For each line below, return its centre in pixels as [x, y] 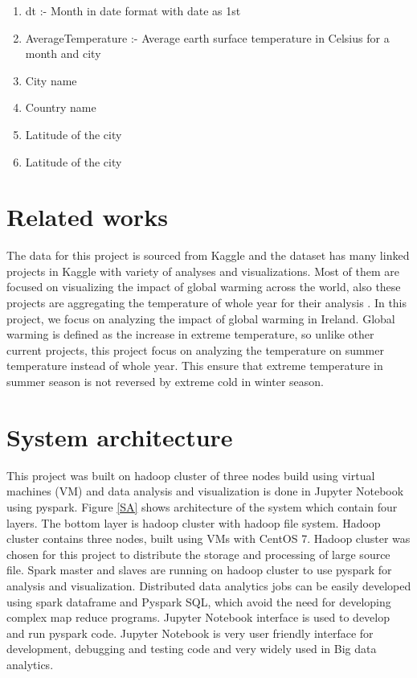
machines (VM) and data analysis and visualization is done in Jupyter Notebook [205, 491]
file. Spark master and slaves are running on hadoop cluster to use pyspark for [199, 570]
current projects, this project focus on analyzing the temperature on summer [195, 349]
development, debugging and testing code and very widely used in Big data [192, 649]
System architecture [120, 436]
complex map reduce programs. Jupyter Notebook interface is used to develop [198, 617]
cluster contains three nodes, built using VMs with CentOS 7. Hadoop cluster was [208, 538]
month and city [63, 53]
